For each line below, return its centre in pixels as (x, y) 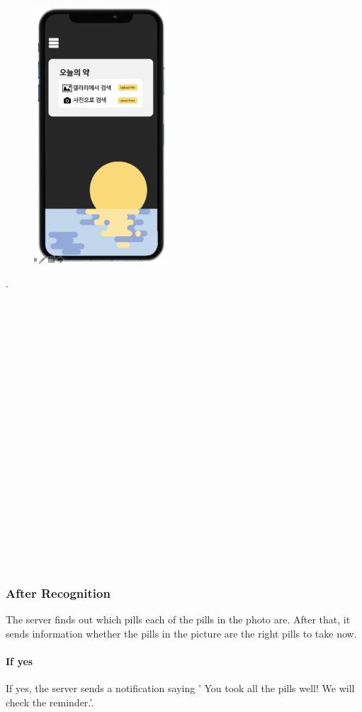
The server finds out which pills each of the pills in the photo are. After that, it (178, 619)
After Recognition (58, 593)
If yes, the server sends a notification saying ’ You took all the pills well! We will (180, 688)
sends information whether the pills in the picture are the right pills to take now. (181, 633)
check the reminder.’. (50, 702)
